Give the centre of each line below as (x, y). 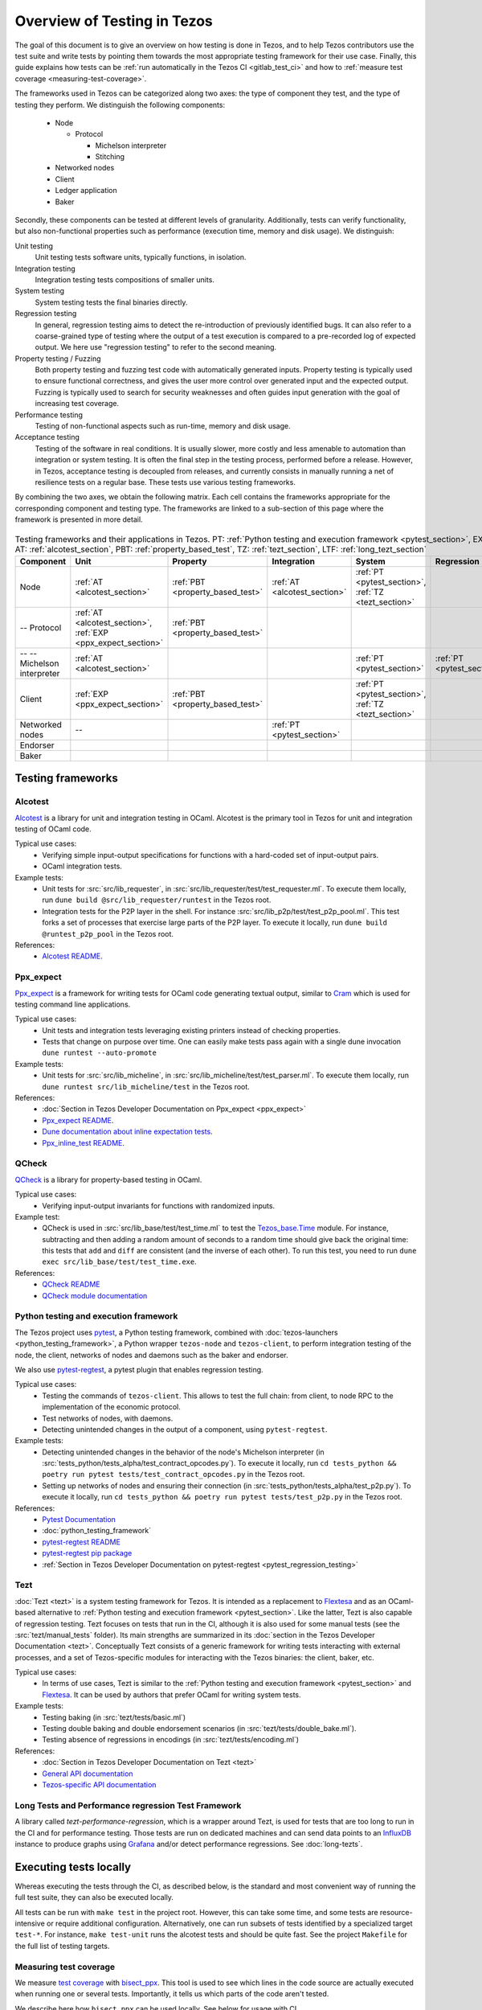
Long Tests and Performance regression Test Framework (128, 1805)
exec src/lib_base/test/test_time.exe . (119, 1261)
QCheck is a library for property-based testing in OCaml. (108, 1179)
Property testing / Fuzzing (58, 359)
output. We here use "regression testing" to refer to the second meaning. (156, 347)
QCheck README (71, 1284)
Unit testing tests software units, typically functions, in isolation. (141, 257)
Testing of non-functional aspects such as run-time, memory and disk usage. (163, 426)
